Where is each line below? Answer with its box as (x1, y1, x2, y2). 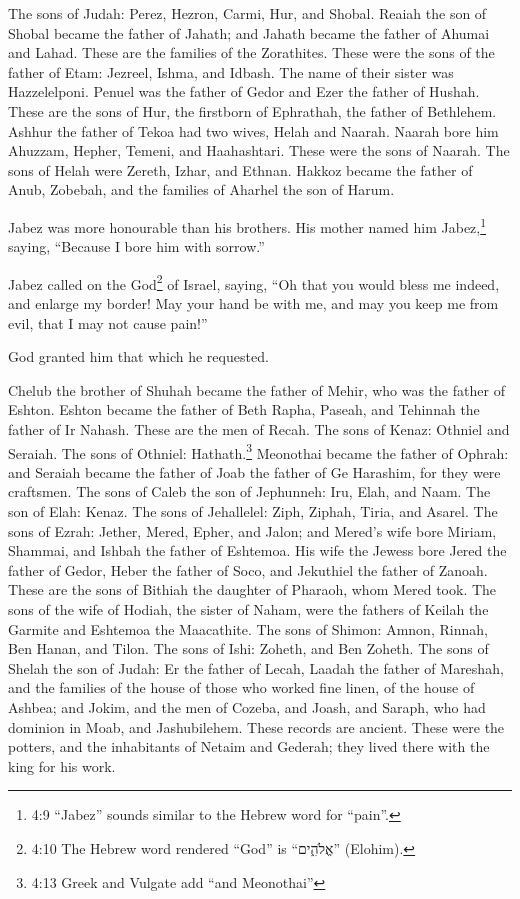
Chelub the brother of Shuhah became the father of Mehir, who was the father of (8, 379, 505, 400)
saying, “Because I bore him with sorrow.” (8, 236, 265, 257)
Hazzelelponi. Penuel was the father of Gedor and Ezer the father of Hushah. (8, 81, 480, 102)
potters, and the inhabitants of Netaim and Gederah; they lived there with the (8, 736, 490, 757)
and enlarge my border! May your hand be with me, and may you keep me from (8, 293, 499, 314)
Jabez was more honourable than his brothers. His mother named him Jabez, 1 (8, 213, 487, 237)
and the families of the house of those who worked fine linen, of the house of (8, 677, 475, 698)
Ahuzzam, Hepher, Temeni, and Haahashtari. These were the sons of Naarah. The (8, 140, 510, 161)
